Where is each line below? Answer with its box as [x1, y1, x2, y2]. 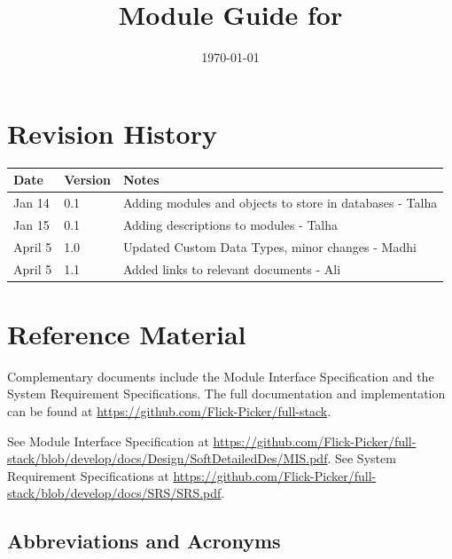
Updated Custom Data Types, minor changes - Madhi [122, 237, 417, 256]
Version [64, 170, 111, 189]
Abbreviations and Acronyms [7, 527, 281, 555]
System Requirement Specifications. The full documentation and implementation [7, 384, 446, 403]
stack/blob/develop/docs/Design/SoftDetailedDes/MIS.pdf [7, 449, 328, 468]
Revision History [7, 114, 217, 151]
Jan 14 [13, 193, 50, 211]
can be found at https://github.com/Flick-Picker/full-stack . [7, 401, 331, 420]
